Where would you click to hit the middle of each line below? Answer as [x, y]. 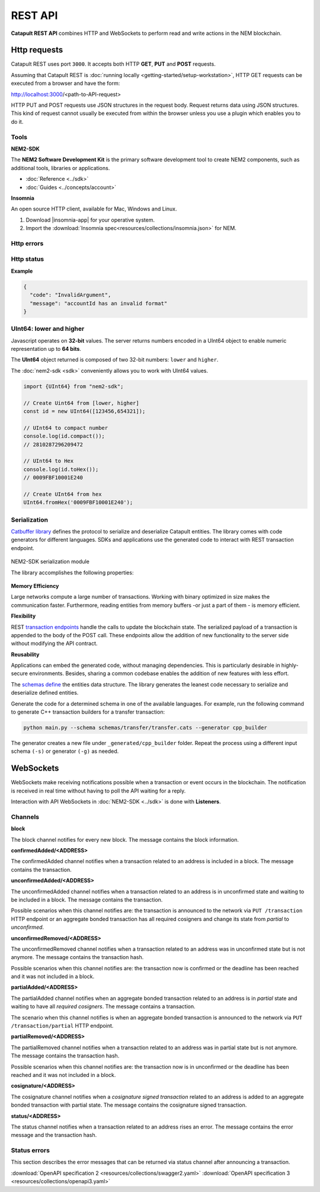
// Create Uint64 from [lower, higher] [81, 403]
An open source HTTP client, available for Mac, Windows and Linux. [94, 209]
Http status [28, 259]
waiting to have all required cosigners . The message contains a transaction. [103, 1006]
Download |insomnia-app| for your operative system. [90, 220]
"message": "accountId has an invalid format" [99, 303]
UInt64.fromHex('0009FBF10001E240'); [78, 503]
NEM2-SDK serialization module [50, 562]
